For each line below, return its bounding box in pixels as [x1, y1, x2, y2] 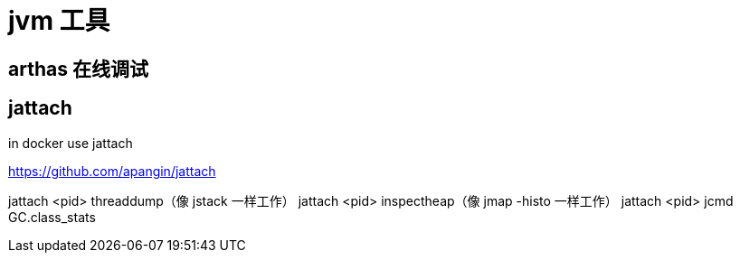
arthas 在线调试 [8, 57, 148, 80]
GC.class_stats [8, 209, 96, 225]
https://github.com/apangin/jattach [8, 162, 216, 179]
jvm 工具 [8, 5, 110, 36]
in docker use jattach [8, 135, 133, 151]
